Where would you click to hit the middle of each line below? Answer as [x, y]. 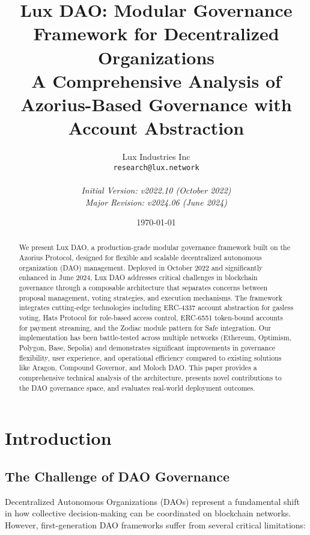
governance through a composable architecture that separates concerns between [143, 288]
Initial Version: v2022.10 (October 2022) [156, 190]
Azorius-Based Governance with [156, 104]
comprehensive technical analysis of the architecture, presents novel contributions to [150, 378]
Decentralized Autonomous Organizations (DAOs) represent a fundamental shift [152, 501]
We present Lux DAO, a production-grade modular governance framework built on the [154, 247]
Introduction [58, 438]
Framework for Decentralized [156, 33]
